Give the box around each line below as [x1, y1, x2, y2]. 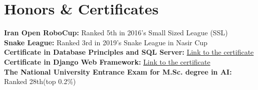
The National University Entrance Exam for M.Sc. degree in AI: [4, 66, 232, 77]
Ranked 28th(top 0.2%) [4, 76, 76, 87]
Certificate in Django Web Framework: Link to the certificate [4, 56, 210, 67]
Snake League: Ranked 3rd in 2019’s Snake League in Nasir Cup [4, 37, 208, 47]
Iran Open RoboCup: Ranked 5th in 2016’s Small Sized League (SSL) [4, 27, 228, 38]
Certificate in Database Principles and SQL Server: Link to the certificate [4, 47, 254, 57]
